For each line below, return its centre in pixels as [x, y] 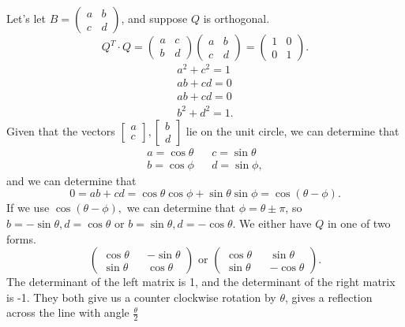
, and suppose [154, 18]
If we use [28, 208]
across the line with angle [68, 312]
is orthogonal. [236, 18]
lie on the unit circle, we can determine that [292, 130]
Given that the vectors [61, 130]
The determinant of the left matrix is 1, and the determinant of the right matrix [201, 282]
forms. [21, 238]
